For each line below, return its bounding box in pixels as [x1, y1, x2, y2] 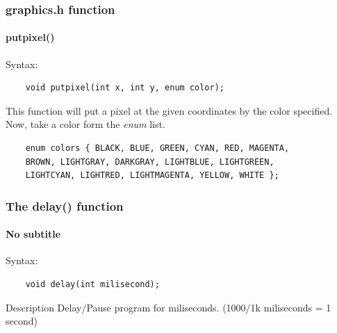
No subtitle [6, 227, 61, 241]
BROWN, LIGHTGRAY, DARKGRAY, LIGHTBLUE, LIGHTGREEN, [25, 156, 274, 167]
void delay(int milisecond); [25, 279, 160, 290]
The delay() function [6, 197, 124, 214]
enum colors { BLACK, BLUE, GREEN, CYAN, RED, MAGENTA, [25, 143, 290, 154]
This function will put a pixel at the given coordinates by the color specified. [6, 103, 333, 117]
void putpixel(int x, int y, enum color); [25, 83, 224, 93]
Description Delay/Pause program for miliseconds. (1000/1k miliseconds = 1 [6, 300, 331, 314]
